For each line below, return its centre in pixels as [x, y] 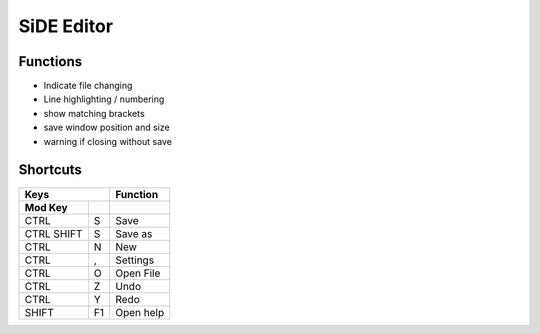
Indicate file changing [88, 86]
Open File [138, 273]
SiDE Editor [66, 26]
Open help [140, 312]
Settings [135, 260]
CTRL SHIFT [53, 233]
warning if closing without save [107, 141]
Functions [50, 61]
